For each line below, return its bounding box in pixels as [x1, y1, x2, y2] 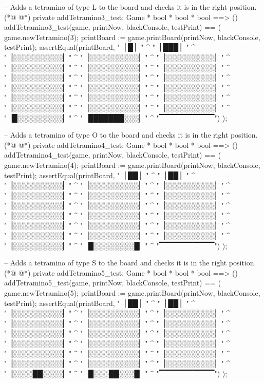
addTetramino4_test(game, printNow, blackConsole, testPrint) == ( [4, 149, 221, 160]
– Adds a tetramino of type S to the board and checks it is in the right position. [4, 257, 256, 268]
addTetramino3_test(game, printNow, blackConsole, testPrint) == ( [4, 22, 221, 32]
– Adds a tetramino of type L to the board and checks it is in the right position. [4, 2, 257, 12]
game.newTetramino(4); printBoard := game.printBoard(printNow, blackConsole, [4, 159, 260, 170]
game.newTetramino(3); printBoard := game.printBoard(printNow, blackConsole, [4, 31, 260, 42]
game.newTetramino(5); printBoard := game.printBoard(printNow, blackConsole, [4, 288, 260, 298]
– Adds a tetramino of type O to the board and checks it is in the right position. [4, 129, 258, 140]
